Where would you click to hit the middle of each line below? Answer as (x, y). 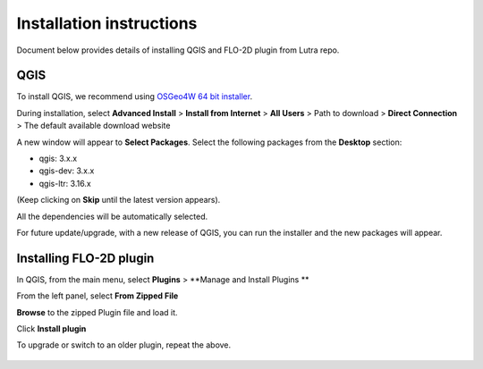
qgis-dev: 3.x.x (67, 171)
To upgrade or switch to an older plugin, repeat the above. (124, 345)
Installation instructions (107, 23)
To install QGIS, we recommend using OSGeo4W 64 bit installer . (135, 96)
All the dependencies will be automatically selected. (112, 216)
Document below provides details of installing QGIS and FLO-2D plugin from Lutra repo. (178, 50)
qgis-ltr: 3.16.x (65, 183)
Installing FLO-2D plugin (85, 258)
